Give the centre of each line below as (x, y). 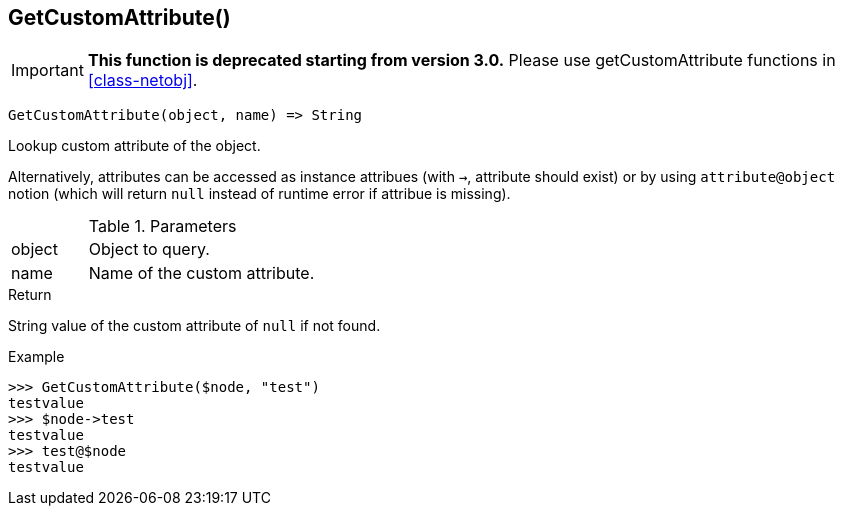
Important (47, 70)
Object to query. (149, 249)
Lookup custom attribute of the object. (134, 146)
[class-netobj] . (142, 80)
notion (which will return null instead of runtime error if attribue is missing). (259, 194)
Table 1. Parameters (162, 226)
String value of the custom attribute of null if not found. (194, 326)
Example (36, 357)
